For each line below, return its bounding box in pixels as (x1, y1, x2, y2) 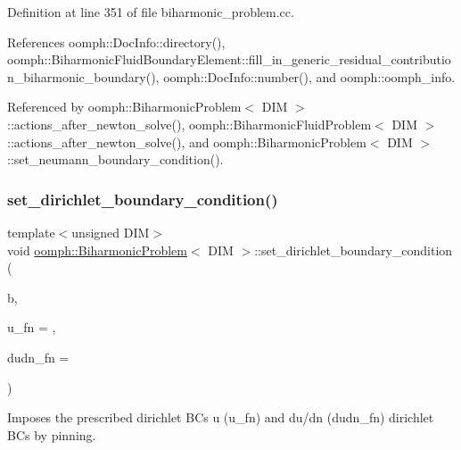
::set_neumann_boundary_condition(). (7, 150, 224, 169)
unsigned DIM (71, 222, 150, 241)
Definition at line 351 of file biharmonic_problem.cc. (7, 3, 294, 21)
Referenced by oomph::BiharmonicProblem (7, 97, 242, 116)
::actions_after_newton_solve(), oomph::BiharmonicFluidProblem (7, 114, 372, 133)
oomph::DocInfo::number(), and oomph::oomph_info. (163, 67, 456, 86)
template (7, 222, 55, 241)
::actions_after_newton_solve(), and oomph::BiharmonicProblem (7, 132, 366, 151)
